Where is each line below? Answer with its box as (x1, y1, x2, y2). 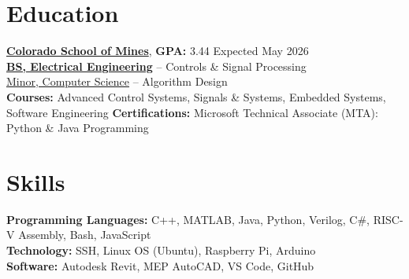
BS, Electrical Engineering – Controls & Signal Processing (6, 57, 307, 74)
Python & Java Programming (6, 119, 149, 136)
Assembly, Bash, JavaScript (18, 226, 151, 243)
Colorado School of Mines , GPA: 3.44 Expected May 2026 (6, 42, 309, 59)
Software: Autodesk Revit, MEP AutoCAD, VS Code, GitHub (6, 257, 314, 273)
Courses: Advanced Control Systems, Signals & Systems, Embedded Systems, (6, 88, 386, 105)
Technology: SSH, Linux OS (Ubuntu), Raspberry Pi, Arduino (6, 242, 316, 258)
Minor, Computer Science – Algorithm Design (6, 73, 228, 90)
